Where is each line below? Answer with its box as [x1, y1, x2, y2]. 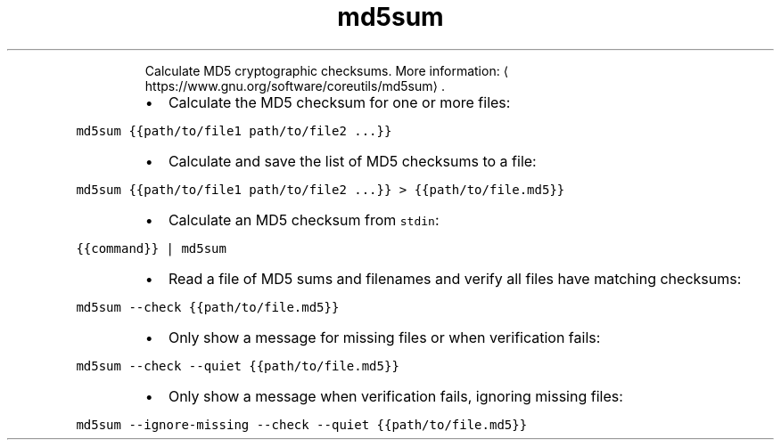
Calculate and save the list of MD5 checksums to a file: [168, 151, 537, 170]
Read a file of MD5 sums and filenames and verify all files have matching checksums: [168, 269, 742, 288]
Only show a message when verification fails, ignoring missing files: [168, 386, 623, 405]
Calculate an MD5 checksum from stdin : [168, 210, 440, 229]
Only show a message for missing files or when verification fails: [168, 328, 601, 346]
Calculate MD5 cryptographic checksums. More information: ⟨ [144, 62, 509, 78]
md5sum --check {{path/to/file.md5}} [76, 299, 340, 314]
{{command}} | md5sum [76, 240, 226, 256]
